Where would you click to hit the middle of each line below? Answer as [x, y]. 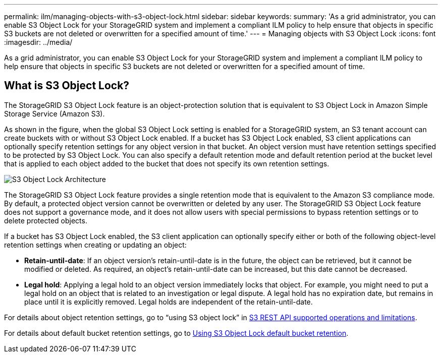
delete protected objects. [46, 220]
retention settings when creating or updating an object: [95, 245]
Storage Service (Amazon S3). [54, 113]
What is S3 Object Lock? [67, 86]
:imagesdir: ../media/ [38, 42]
